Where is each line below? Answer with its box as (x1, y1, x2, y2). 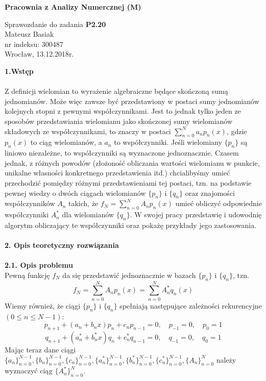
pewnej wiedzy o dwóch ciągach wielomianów (5, 187, 146, 198)
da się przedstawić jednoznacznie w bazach (62, 269, 196, 280)
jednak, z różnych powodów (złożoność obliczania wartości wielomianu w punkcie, (5, 157, 260, 168)
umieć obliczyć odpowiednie (175, 198, 262, 209)
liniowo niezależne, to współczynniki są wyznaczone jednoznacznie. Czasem (5, 147, 239, 158)
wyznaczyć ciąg (5, 365, 53, 376)
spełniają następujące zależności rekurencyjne (119, 300, 262, 311)
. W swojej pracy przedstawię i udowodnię (130, 209, 262, 220)
